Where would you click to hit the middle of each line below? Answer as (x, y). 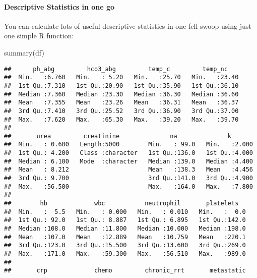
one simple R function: (39, 36)
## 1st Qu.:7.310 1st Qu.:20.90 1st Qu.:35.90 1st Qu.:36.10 (121, 86)
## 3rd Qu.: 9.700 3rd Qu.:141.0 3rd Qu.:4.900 (128, 178)
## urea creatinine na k (118, 136)
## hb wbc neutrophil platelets (121, 204)
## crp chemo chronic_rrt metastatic (125, 271)
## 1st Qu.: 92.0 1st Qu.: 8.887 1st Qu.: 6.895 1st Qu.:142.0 (125, 220)
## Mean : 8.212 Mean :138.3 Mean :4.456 (128, 170)
